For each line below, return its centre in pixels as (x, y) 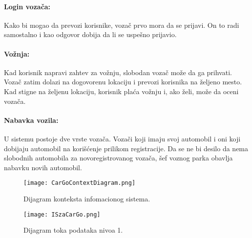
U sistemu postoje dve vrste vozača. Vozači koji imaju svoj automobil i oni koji (122, 138)
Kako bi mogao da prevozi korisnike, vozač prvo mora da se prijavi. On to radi (122, 25)
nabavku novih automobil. (43, 167)
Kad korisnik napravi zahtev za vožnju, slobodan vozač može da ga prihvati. (118, 72)
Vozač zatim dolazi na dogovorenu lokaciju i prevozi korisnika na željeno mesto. (123, 82)
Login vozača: (27, 6)
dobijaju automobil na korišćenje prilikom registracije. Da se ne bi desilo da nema (126, 148)
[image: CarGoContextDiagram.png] (80, 183)
